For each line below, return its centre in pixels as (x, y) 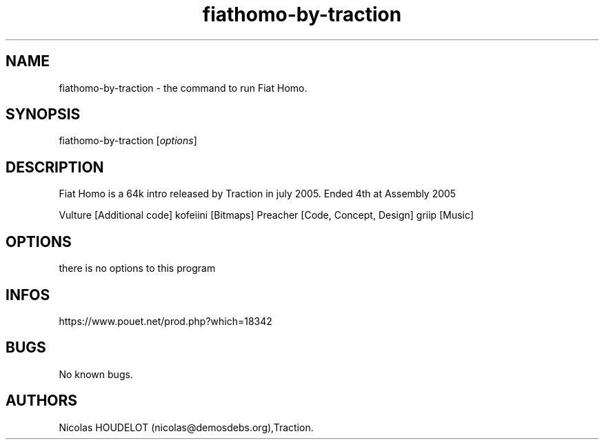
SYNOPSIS (43, 115)
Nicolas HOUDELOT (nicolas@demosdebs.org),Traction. (186, 427)
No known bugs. (96, 374)
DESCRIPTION (55, 167)
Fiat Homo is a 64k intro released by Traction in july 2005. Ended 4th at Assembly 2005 (258, 194)
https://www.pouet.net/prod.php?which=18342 (165, 321)
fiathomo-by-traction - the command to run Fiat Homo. (183, 88)
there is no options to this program (137, 268)
